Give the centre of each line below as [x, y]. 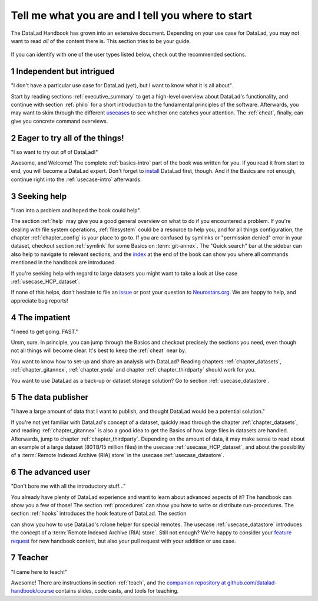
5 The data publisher [49, 397]
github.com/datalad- [252, 582]
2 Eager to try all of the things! [67, 138]
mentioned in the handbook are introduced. [63, 262]
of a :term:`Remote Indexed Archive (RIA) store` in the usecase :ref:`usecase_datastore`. [117, 455]
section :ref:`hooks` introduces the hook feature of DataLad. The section [99, 514]
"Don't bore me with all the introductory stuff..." [68, 486]
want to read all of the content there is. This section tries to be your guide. [101, 41]
